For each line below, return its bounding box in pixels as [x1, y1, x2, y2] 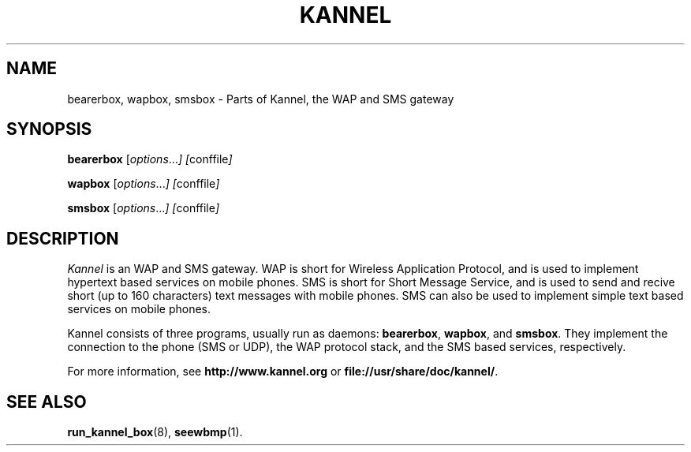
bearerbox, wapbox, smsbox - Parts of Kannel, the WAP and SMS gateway [67, 92, 454, 106]
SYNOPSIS [6, 119, 92, 140]
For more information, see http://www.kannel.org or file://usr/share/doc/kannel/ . [67, 364, 499, 379]
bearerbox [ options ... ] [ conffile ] [67, 152, 233, 166]
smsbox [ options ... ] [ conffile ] [67, 201, 220, 215]
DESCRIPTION [6, 228, 119, 248]
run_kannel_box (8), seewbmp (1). [67, 425, 243, 439]
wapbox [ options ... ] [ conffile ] [67, 177, 220, 191]
